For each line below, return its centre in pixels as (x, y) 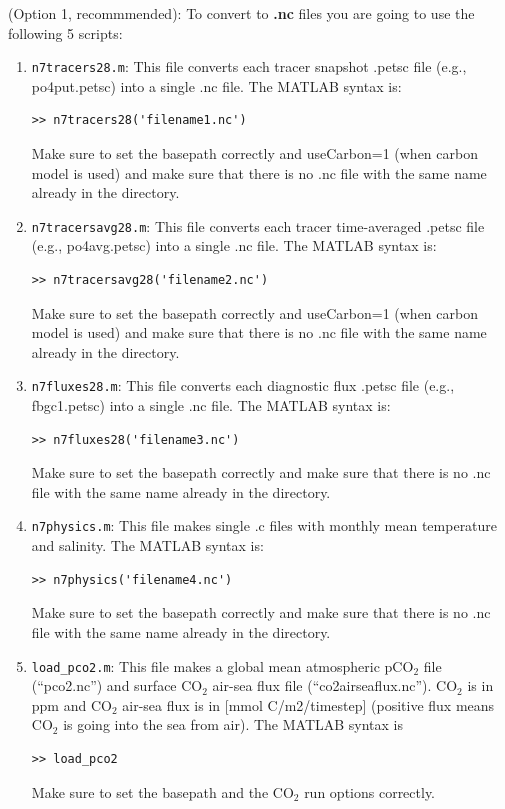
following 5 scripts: (65, 32)
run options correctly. (370, 791)
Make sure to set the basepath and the (150, 791)
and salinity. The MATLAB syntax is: (147, 545)
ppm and (59, 704)
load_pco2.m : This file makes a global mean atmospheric (205, 665)
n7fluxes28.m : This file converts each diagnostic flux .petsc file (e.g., (243, 385)
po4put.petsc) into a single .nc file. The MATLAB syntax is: (216, 85)
